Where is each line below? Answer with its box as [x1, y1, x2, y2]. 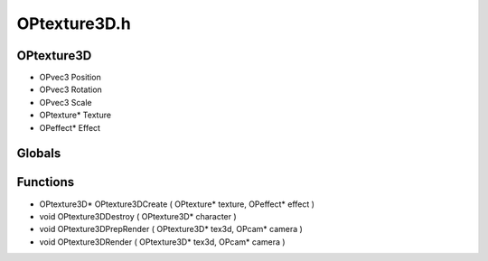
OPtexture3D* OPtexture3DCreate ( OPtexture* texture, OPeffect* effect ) [39, 199, 315, 210]
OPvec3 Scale [39, 97, 92, 107]
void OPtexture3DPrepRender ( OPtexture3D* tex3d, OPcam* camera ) [39, 224, 303, 235]
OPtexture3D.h [16, 14, 131, 33]
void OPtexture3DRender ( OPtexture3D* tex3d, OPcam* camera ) [39, 236, 286, 247]
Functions [16, 174, 75, 190]
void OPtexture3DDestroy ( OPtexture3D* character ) [39, 210, 237, 221]
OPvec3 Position [39, 72, 101, 83]
